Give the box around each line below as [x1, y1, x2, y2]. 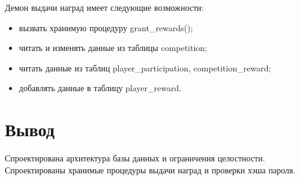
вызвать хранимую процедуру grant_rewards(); [19, 21, 193, 34]
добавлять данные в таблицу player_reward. [19, 82, 182, 94]
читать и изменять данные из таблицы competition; [19, 41, 208, 54]
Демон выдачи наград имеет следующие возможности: [5, 1, 204, 13]
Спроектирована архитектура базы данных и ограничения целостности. [5, 152, 265, 164]
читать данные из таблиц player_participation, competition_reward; [19, 61, 271, 74]
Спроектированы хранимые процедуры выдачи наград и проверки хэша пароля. [5, 163, 296, 176]
